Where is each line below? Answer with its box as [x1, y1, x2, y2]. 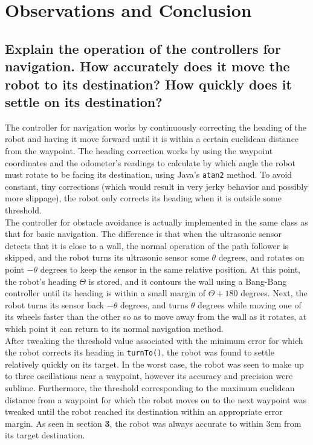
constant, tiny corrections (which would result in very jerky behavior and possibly [5, 180, 308, 192]
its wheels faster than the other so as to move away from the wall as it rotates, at [5, 310, 307, 323]
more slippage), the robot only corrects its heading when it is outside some [5, 192, 282, 204]
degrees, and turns [120, 298, 189, 311]
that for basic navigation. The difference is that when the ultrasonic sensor [5, 227, 282, 240]
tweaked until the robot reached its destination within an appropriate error [5, 405, 283, 418]
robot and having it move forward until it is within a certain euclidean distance [5, 132, 299, 145]
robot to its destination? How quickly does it [5, 74, 292, 93]
